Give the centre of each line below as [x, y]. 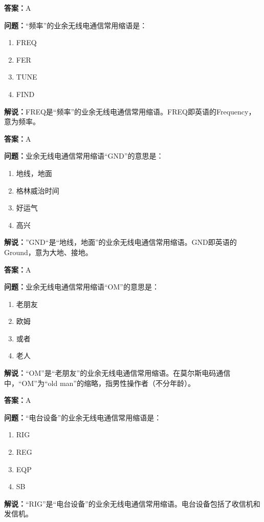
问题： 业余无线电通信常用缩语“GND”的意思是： [84, 156]
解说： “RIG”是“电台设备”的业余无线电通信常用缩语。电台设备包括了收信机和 [132, 503]
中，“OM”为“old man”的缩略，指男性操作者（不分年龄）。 [100, 383]
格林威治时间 [38, 190]
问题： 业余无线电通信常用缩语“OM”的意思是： [82, 287]
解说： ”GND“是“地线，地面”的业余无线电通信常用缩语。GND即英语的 [120, 242]
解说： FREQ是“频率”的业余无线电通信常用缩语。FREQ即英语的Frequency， [130, 111]
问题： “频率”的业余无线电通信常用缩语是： [76, 25]
